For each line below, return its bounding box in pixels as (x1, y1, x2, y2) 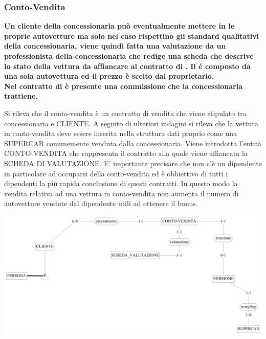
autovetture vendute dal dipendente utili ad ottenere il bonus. (4, 198, 198, 209)
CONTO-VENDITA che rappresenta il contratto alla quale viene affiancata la (4, 148, 248, 159)
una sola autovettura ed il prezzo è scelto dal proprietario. (4, 71, 214, 81)
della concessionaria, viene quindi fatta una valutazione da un (4, 40, 226, 51)
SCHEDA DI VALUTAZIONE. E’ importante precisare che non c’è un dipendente (4, 157, 262, 168)
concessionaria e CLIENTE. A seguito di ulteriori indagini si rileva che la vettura (4, 118, 258, 128)
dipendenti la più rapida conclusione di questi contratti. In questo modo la (4, 178, 238, 189)
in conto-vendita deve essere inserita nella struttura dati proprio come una (4, 128, 237, 139)
